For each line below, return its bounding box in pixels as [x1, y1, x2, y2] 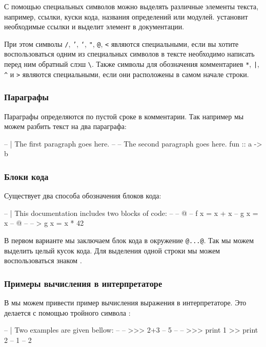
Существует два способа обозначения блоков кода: [4, 190, 161, 201]
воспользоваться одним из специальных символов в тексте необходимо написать [4, 48, 255, 59]
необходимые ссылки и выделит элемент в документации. [4, 21, 185, 32]
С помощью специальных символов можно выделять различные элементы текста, [4, 1, 259, 11]
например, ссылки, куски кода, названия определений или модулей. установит [4, 11, 248, 22]
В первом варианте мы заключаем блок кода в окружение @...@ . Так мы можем [4, 234, 254, 245]
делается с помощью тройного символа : [4, 307, 131, 318]
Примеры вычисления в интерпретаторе [4, 277, 162, 289]
